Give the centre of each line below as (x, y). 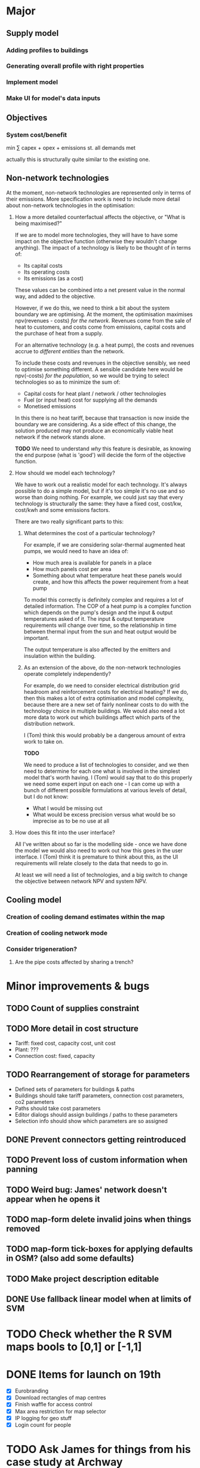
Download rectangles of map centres (60, 1398)
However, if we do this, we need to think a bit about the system (92, 308)
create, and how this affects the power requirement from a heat (111, 581)
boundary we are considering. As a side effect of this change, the (95, 424)
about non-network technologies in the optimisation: (71, 205)
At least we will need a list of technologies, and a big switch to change (101, 875)
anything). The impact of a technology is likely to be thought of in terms (103, 247)
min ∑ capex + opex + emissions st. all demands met (71, 147)
